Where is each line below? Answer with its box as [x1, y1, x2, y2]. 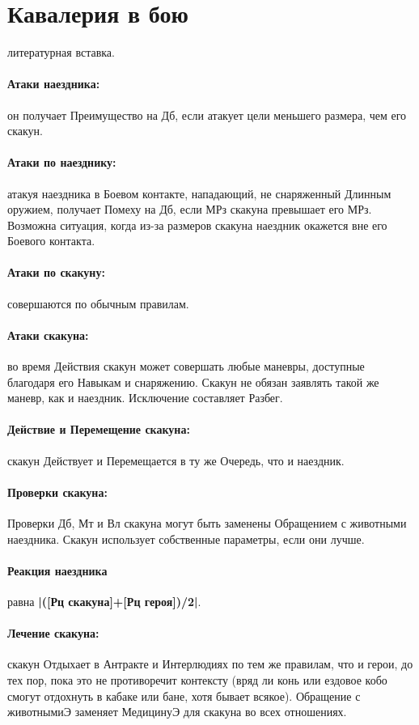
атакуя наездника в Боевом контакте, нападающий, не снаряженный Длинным [7, 184, 391, 201]
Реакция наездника [7, 562, 108, 579]
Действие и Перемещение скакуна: [7, 421, 190, 438]
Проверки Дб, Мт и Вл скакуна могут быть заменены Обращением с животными [7, 515, 407, 532]
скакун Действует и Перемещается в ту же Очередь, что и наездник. [7, 452, 345, 468]
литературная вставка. [7, 44, 115, 61]
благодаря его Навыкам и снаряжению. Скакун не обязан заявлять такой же [7, 373, 379, 390]
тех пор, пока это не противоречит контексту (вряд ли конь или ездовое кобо [7, 672, 387, 688]
